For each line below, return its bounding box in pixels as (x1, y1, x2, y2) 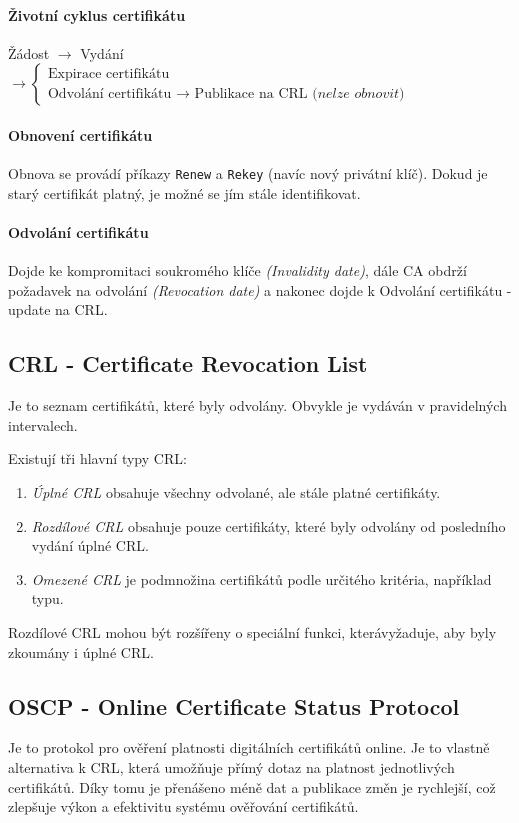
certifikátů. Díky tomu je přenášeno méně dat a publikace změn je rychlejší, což (8, 776, 496, 797)
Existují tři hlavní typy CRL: (8, 448, 187, 469)
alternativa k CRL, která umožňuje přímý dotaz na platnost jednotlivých (8, 756, 455, 777)
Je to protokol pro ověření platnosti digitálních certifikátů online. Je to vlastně (8, 737, 490, 758)
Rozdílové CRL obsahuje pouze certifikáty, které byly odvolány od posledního (31, 515, 506, 536)
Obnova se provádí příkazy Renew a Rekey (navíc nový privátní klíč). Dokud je (8, 163, 488, 184)
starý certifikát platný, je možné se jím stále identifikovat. (8, 182, 361, 203)
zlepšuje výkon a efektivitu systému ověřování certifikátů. (8, 796, 359, 817)
